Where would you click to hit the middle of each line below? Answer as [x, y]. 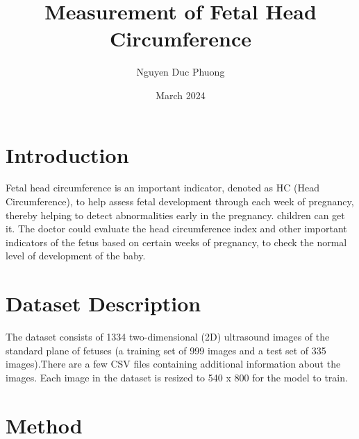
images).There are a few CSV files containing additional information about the [173, 364]
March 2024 [181, 95]
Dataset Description [103, 303]
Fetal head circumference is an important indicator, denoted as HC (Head [163, 188]
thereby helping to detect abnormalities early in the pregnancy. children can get [175, 215]
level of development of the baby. [76, 256]
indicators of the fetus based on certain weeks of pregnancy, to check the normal [176, 242]
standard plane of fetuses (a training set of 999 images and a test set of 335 [166, 350]
